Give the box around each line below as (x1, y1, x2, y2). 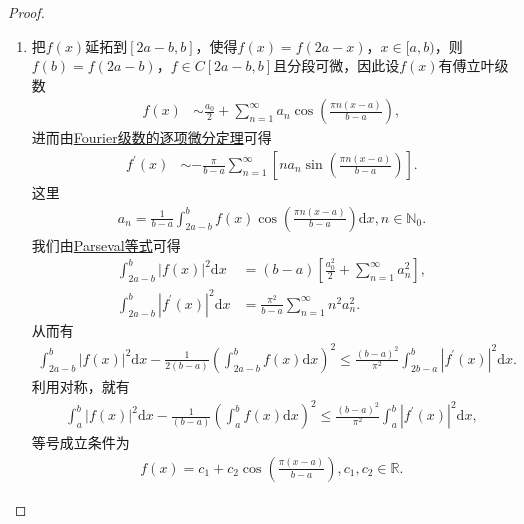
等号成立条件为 (31, 432, 130, 453)
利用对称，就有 (31, 375, 130, 396)
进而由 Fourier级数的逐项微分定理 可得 (31, 127, 272, 148)
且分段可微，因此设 (273, 55, 400, 76)
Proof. (8, 2, 45, 22)
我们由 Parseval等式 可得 (31, 234, 181, 255)
